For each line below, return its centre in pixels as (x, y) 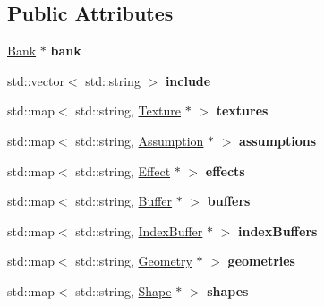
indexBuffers (277, 230)
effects (225, 170)
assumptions (277, 140)
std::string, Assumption (140, 140)
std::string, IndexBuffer (139, 230)
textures (242, 110)
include (188, 80)
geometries (261, 261)
